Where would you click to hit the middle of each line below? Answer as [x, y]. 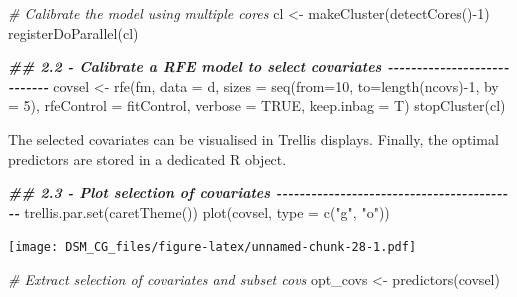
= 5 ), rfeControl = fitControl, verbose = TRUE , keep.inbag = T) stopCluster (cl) [257, 105]
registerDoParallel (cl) [73, 32]
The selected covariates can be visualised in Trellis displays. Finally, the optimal [253, 138]
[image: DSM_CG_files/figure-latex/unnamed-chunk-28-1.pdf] [212, 247]
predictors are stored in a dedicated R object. [147, 158]
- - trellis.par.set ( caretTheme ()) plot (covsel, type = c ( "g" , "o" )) [199, 211]
